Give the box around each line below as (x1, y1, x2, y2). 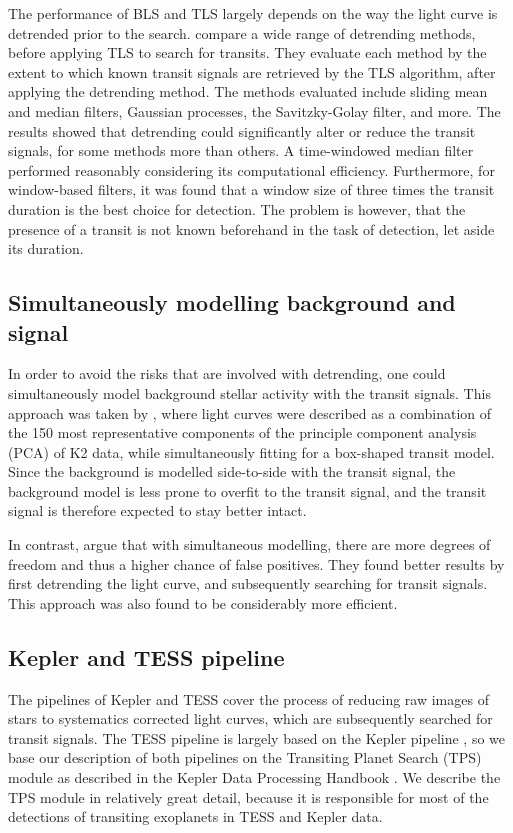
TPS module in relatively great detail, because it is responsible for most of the (8, 786, 489, 807)
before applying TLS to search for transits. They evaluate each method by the (8, 42, 487, 63)
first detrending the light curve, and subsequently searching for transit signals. (8, 573, 488, 594)
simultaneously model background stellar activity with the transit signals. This (8, 382, 491, 403)
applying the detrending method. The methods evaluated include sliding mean (8, 81, 488, 102)
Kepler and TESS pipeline (8, 641, 285, 672)
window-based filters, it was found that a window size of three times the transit (8, 179, 495, 200)
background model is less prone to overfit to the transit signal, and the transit (8, 480, 487, 501)
